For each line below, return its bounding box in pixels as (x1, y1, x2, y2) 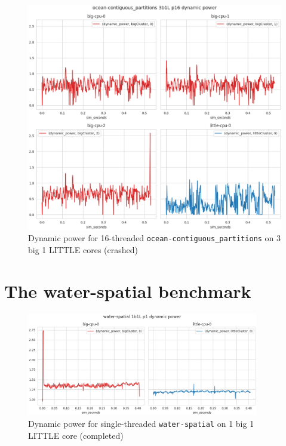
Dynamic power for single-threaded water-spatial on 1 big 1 (28, 417, 254, 429)
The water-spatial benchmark (4, 278, 251, 303)
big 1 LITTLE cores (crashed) (28, 244, 138, 256)
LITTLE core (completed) (28, 429, 124, 441)
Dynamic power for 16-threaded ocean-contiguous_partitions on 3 (28, 232, 281, 244)
